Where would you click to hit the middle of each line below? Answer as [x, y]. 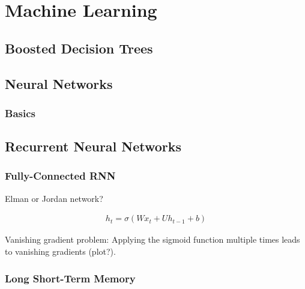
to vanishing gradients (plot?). [60, 251]
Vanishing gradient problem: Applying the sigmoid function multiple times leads [152, 239]
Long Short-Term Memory [70, 278]
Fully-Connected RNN [60, 176]
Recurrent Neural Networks [93, 146]
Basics [20, 113]
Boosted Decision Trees [79, 48]
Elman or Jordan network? [54, 198]
